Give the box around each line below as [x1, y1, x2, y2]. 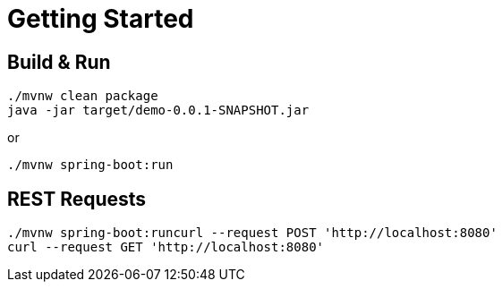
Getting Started [7, 4, 194, 34]
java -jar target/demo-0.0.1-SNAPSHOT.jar [7, 103, 310, 118]
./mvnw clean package [7, 89, 158, 104]
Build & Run [7, 50, 111, 73]
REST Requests [7, 187, 147, 210]
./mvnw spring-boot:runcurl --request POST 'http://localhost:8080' [7, 225, 498, 241]
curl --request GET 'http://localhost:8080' [7, 240, 325, 255]
